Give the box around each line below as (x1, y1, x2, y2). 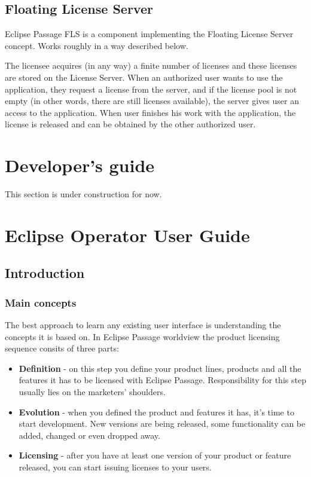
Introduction (5, 264, 85, 282)
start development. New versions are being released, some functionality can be (19, 417, 306, 430)
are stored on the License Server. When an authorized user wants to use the (5, 71, 283, 83)
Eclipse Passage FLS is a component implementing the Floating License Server (5, 27, 294, 40)
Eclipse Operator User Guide (5, 222, 250, 247)
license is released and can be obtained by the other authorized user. (5, 118, 256, 130)
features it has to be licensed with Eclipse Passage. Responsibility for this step (19, 374, 306, 386)
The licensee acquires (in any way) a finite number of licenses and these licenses (5, 59, 297, 72)
